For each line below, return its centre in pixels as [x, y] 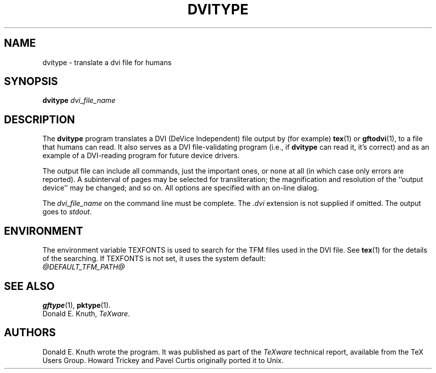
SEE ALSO [29, 286]
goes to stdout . [67, 212]
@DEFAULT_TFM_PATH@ [84, 267]
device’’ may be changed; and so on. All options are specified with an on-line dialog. [181, 188]
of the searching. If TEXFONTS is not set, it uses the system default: [154, 259]
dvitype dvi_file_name [79, 100]
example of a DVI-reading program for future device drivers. [141, 156]
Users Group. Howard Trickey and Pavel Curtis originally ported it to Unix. [163, 360]
